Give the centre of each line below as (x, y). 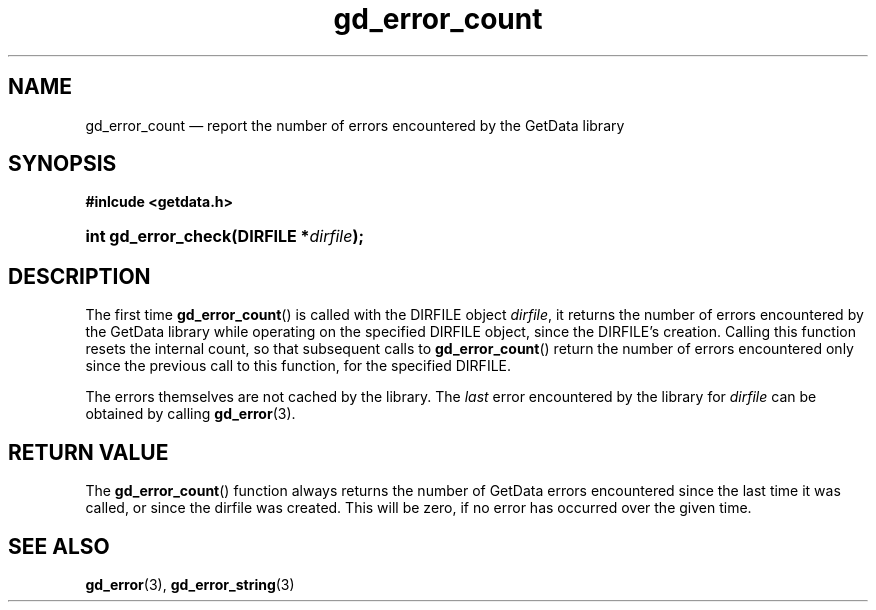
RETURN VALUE (88, 452)
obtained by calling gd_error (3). (190, 414)
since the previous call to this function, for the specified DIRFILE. (298, 366)
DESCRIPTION (79, 276)
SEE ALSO (59, 546)
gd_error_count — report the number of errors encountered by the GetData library (355, 125)
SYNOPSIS (62, 164)
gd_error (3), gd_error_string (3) (190, 584)
